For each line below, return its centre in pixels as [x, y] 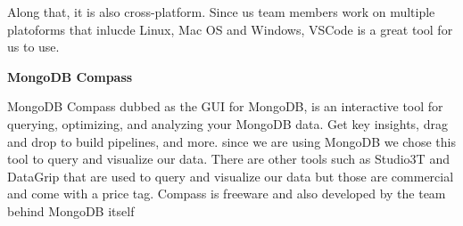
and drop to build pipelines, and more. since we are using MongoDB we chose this [231, 141]
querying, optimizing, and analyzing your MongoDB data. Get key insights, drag [227, 123]
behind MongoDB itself [71, 210]
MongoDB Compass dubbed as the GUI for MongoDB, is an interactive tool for [225, 106]
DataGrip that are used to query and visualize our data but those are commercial [231, 176]
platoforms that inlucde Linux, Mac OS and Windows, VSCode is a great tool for [230, 29]
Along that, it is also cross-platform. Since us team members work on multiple [221, 12]
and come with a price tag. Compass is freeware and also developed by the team [227, 194]
